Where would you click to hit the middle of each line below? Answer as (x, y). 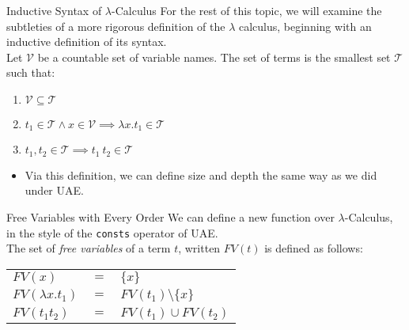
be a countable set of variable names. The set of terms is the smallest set (214, 57)
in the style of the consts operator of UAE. (112, 232)
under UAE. (54, 190)
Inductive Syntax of (54, 10)
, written (199, 248)
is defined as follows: (314, 248)
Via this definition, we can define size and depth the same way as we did (201, 174)
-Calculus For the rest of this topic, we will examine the (247, 10)
